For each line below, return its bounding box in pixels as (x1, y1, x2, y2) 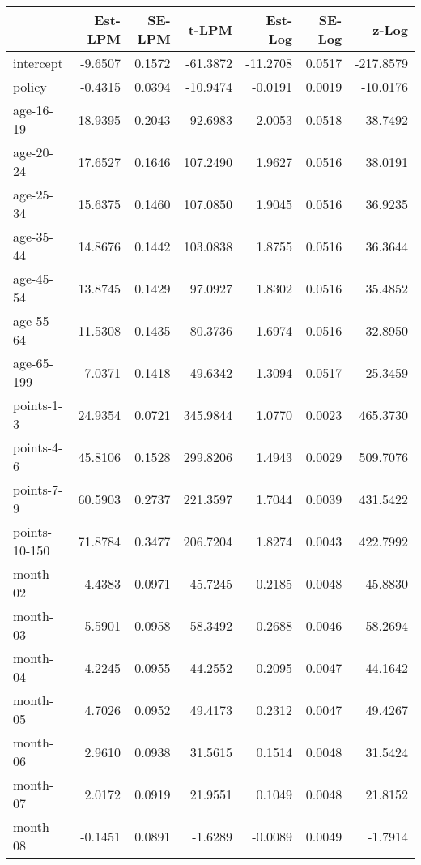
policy (13, 77, 47, 96)
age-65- (13, 353, 53, 372)
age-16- (13, 101, 53, 119)
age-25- (13, 185, 53, 203)
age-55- (13, 311, 53, 330)
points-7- (13, 480, 63, 499)
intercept (13, 54, 63, 72)
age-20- (13, 143, 53, 161)
